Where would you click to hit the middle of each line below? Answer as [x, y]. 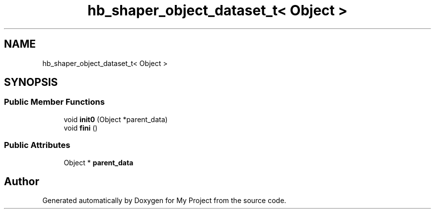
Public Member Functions [54, 102]
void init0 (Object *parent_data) [116, 119]
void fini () [81, 128]
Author [22, 181]
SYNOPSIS [31, 82]
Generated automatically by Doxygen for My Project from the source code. [164, 201]
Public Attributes [37, 145]
